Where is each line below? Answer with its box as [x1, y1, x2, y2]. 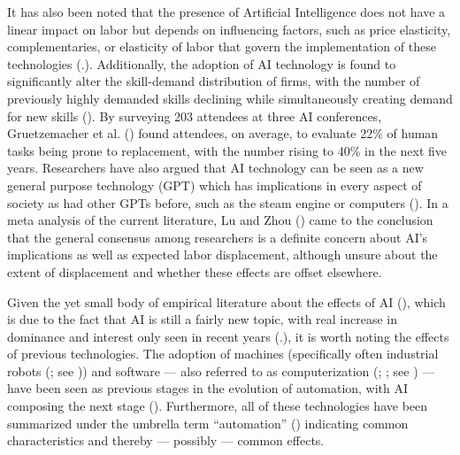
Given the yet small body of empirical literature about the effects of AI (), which [7, 292, 446, 311]
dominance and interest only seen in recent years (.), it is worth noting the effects [7, 327, 449, 345]
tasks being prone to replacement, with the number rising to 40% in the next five [7, 141, 447, 159]
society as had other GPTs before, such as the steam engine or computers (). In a [7, 193, 448, 212]
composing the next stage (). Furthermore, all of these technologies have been [7, 397, 428, 415]
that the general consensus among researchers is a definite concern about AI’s [7, 227, 428, 246]
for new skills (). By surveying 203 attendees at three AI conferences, [7, 106, 382, 125]
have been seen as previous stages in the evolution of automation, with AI [7, 379, 409, 397]
